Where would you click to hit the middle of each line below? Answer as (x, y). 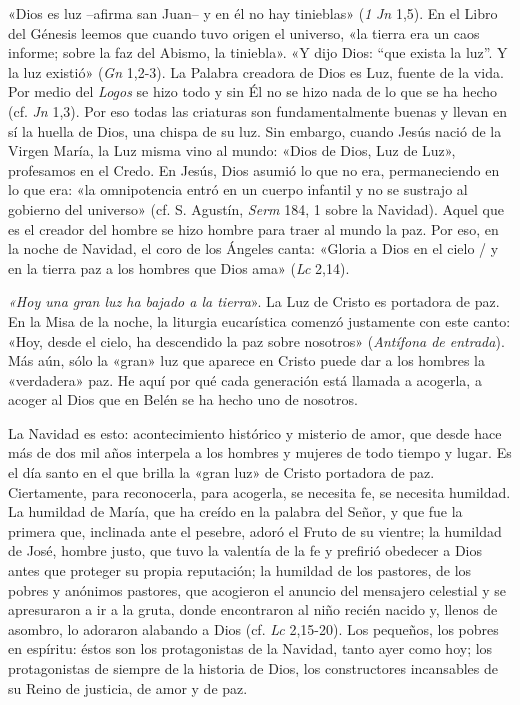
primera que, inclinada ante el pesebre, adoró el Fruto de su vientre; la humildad (255, 530)
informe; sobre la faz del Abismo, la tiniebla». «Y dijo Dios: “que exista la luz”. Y (258, 52)
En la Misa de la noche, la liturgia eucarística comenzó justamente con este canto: (259, 320)
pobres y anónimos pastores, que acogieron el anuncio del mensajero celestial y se (257, 589)
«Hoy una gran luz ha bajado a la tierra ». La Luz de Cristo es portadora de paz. (254, 301)
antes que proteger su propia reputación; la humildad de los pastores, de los (240, 570)
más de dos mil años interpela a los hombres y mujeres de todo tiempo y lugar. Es (260, 452)
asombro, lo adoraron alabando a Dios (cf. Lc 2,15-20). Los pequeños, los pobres (253, 628)
